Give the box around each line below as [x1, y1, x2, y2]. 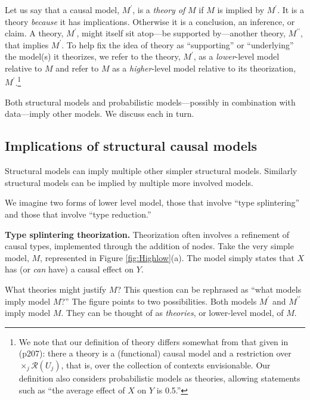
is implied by [217, 4, 265, 15]
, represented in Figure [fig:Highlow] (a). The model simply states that [40, 251, 294, 263]
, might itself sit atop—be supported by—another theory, [76, 27, 286, 39]
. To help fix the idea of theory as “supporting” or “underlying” [61, 38, 294, 51]
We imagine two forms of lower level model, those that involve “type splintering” [5, 196, 300, 209]
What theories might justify [5, 283, 107, 295]
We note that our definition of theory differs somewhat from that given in [18, 335, 289, 348]
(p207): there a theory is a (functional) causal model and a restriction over [18, 347, 292, 359]
